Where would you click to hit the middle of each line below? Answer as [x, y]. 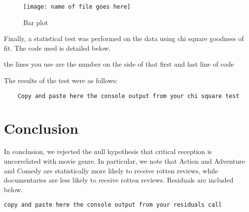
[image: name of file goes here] [77, 7]
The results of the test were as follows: [61, 80]
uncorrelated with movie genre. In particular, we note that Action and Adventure [124, 161]
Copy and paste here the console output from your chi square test [128, 96]
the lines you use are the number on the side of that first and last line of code [119, 64]
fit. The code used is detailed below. [57, 48]
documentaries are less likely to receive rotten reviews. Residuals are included [119, 180]
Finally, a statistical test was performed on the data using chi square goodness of [124, 38]
